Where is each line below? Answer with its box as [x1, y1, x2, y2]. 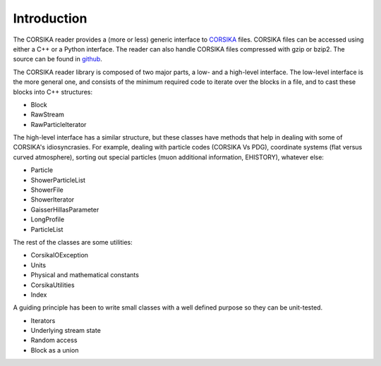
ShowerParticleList [30, 176, 86, 184]
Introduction [13, 11, 87, 26]
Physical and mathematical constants [30, 271, 139, 279]
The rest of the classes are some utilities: [13, 238, 133, 246]
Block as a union [30, 346, 79, 354]
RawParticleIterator [30, 120, 87, 128]
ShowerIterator [30, 195, 75, 204]
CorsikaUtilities [30, 281, 75, 289]
